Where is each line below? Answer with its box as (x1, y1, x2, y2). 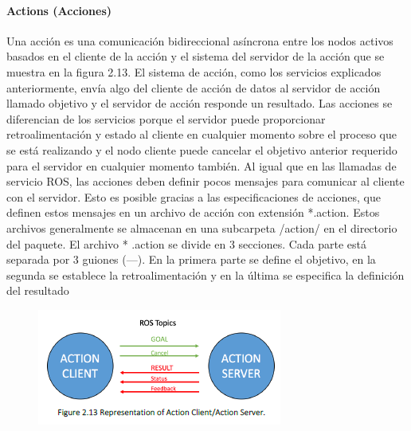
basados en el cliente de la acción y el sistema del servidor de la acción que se (6, 48, 385, 65)
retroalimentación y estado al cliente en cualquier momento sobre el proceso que (6, 126, 397, 143)
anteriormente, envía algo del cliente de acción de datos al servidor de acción (6, 79, 381, 96)
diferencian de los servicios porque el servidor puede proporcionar (6, 110, 326, 127)
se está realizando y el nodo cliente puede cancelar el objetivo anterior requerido (6, 141, 397, 158)
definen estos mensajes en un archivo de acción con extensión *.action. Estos (6, 204, 380, 221)
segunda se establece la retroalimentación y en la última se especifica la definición (6, 266, 405, 283)
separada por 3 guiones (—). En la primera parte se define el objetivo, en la (6, 251, 376, 268)
